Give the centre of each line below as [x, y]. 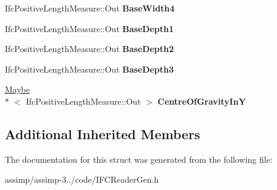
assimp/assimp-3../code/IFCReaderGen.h [82, 179]
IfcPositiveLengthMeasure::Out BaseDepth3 [90, 69]
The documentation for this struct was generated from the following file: [139, 159]
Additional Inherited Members [103, 133]
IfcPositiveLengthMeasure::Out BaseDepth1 [90, 28]
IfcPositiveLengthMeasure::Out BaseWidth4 [90, 8]
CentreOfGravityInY [202, 101]
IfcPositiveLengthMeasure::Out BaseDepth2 [90, 49]
